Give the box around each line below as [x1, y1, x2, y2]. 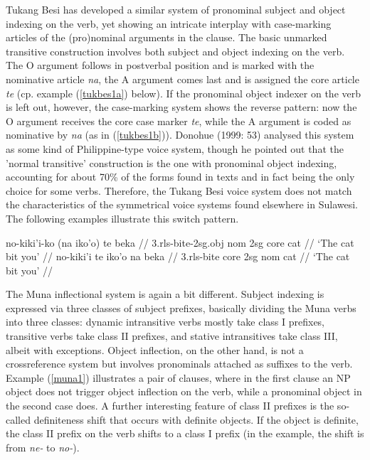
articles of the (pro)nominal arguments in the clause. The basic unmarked [6, 30, 327, 45]
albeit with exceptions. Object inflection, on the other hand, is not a [6, 342, 304, 357]
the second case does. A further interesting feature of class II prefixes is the [6, 398, 334, 413]
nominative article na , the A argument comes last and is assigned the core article [6, 71, 359, 86]
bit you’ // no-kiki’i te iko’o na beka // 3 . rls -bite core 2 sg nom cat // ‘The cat [6, 249, 350, 264]
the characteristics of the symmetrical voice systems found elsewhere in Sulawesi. [6, 197, 358, 212]
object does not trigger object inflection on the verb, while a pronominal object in [6, 384, 362, 399]
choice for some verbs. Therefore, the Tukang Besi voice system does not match [6, 183, 352, 198]
